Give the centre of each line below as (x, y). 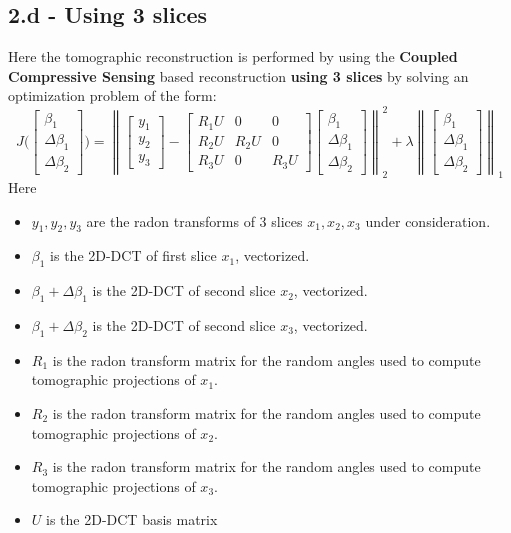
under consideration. (428, 220)
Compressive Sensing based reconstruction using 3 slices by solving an (238, 75)
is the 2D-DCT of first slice (133, 255)
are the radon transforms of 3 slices (194, 220)
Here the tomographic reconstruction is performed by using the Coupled (233, 56)
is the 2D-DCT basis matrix (132, 519)
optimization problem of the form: (112, 95)
